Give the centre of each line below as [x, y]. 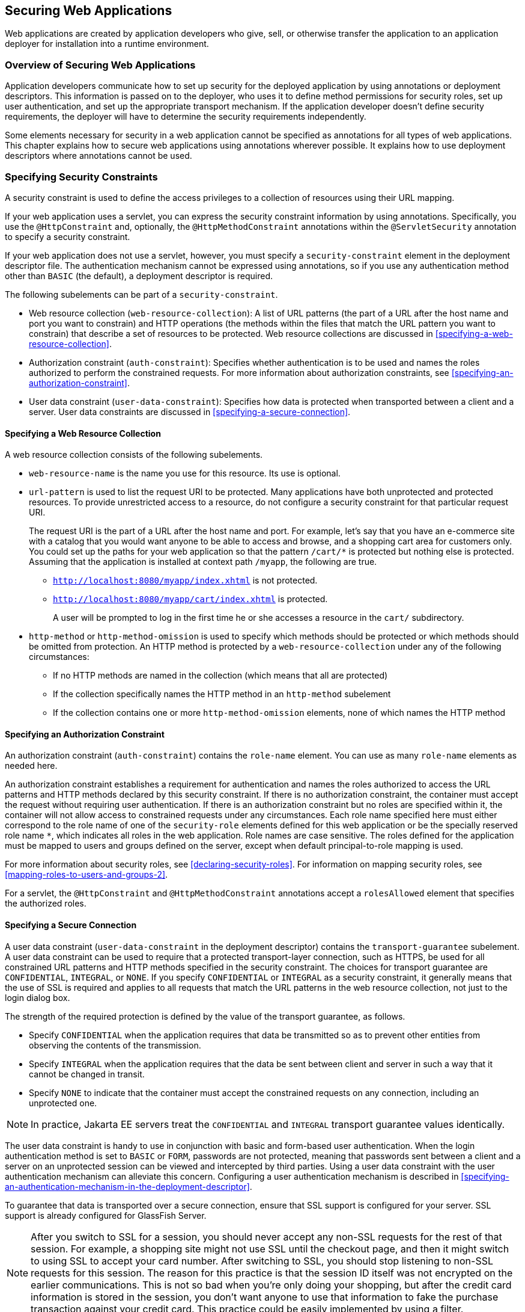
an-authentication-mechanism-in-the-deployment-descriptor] [127, 1186]
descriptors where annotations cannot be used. [99, 156]
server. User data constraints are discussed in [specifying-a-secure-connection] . [190, 411]
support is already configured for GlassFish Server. [106, 1215]
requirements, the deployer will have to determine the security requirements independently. [186, 117]
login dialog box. [38, 997]
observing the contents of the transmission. [115, 1045]
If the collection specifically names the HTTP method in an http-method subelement [222, 694]
